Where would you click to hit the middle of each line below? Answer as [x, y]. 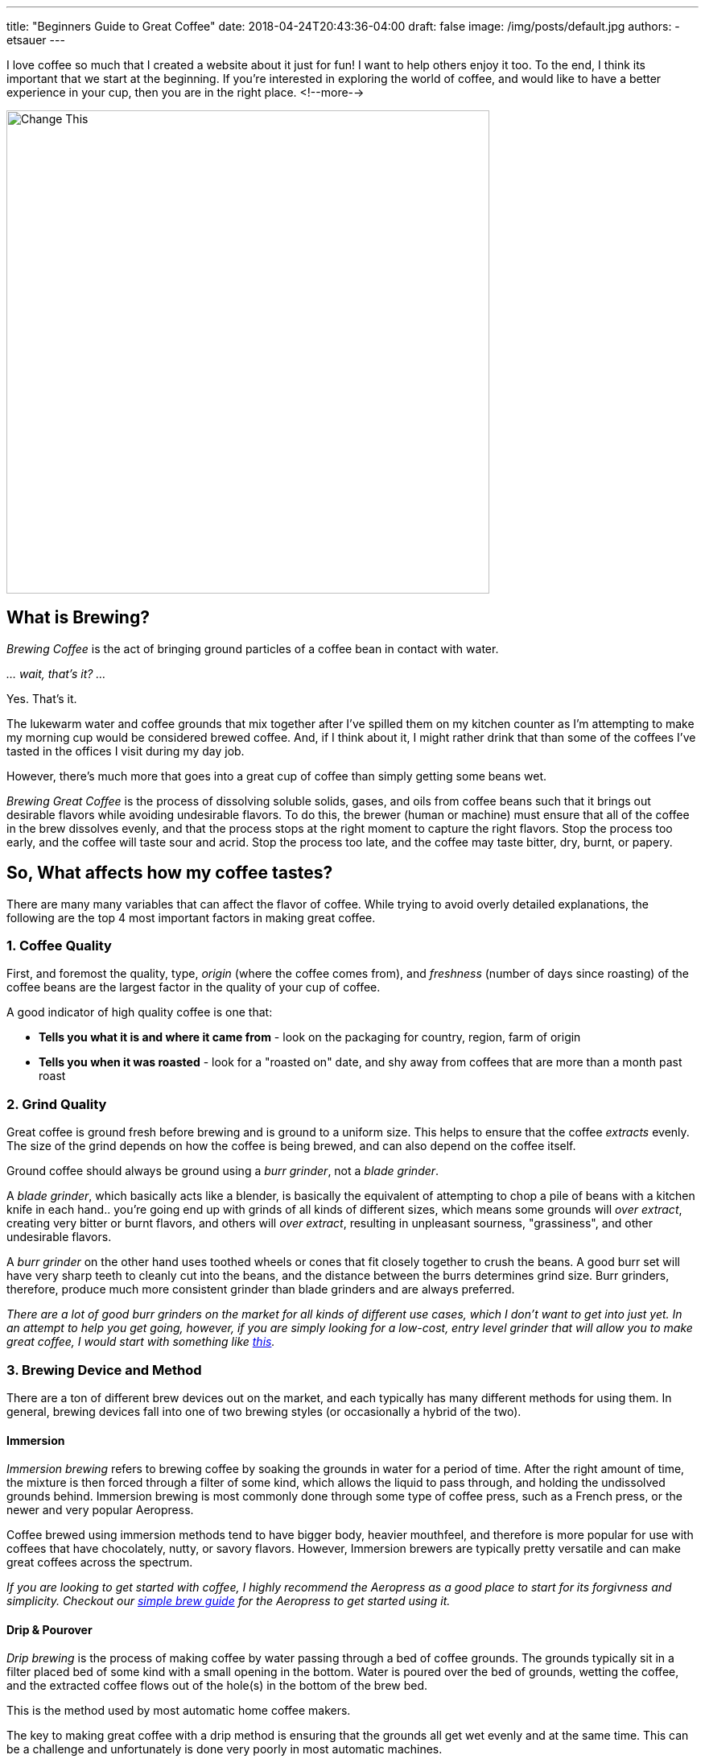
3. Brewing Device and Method [104, 1370]
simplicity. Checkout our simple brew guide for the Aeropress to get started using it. [229, 1601]
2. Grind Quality [57, 1104]
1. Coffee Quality [59, 946]
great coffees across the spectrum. [100, 1562]
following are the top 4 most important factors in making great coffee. [191, 917]
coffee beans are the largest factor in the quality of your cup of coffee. [194, 987]
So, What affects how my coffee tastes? [170, 873]
